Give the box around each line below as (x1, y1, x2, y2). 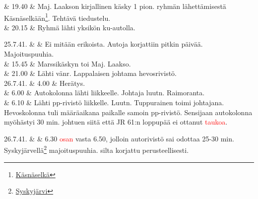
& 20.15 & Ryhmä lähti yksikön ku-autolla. (4, 22, 135, 32)
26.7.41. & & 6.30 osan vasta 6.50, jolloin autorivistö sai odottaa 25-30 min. (4, 133, 234, 143)
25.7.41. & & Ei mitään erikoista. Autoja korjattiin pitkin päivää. (4, 39, 203, 49)
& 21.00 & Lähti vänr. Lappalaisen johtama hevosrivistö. (4, 68, 177, 78)
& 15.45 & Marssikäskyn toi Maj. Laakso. (4, 58, 131, 68)
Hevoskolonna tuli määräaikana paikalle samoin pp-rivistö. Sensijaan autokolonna (4, 107, 253, 117)
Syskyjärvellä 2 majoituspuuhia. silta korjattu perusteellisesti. (4, 143, 189, 155)
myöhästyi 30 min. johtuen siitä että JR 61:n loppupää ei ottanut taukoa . (4, 117, 228, 127)
